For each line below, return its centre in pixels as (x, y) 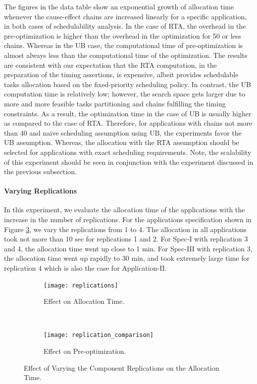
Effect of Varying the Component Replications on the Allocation (122, 367)
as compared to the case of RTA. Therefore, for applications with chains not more (128, 123)
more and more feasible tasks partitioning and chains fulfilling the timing (115, 103)
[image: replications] (81, 285)
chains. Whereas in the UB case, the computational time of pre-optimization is (124, 45)
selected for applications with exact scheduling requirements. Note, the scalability (128, 152)
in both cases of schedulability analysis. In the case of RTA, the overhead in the (125, 26)
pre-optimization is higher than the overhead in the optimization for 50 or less (123, 35)
